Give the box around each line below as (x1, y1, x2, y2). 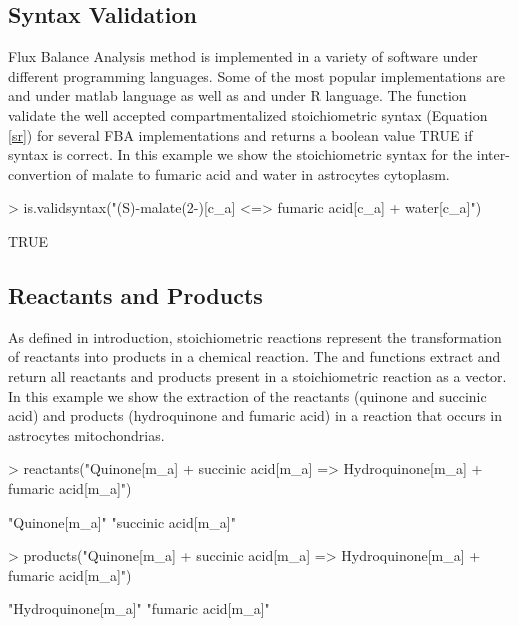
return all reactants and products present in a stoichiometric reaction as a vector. (8, 365, 507, 386)
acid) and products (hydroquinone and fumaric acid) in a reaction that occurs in (8, 405, 502, 426)
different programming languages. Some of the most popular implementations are (8, 65, 506, 86)
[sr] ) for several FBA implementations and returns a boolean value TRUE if (8, 124, 473, 145)
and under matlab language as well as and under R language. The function (8, 85, 467, 106)
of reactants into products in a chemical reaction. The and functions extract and (8, 346, 501, 367)
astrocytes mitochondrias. (8, 424, 165, 445)
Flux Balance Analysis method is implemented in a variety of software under (8, 46, 478, 67)
